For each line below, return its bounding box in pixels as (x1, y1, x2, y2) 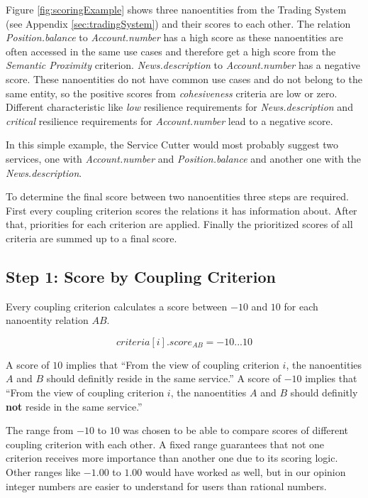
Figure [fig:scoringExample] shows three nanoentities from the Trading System (6, 2, 347, 16)
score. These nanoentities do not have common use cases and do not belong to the (6, 71, 362, 86)
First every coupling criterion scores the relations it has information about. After (6, 202, 357, 217)
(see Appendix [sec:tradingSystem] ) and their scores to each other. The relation (6, 16, 351, 31)
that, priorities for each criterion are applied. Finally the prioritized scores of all (6, 217, 353, 232)
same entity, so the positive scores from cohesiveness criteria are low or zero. (6, 85, 338, 100)
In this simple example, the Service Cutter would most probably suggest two (6, 137, 339, 152)
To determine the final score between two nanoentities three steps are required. (6, 189, 349, 204)
